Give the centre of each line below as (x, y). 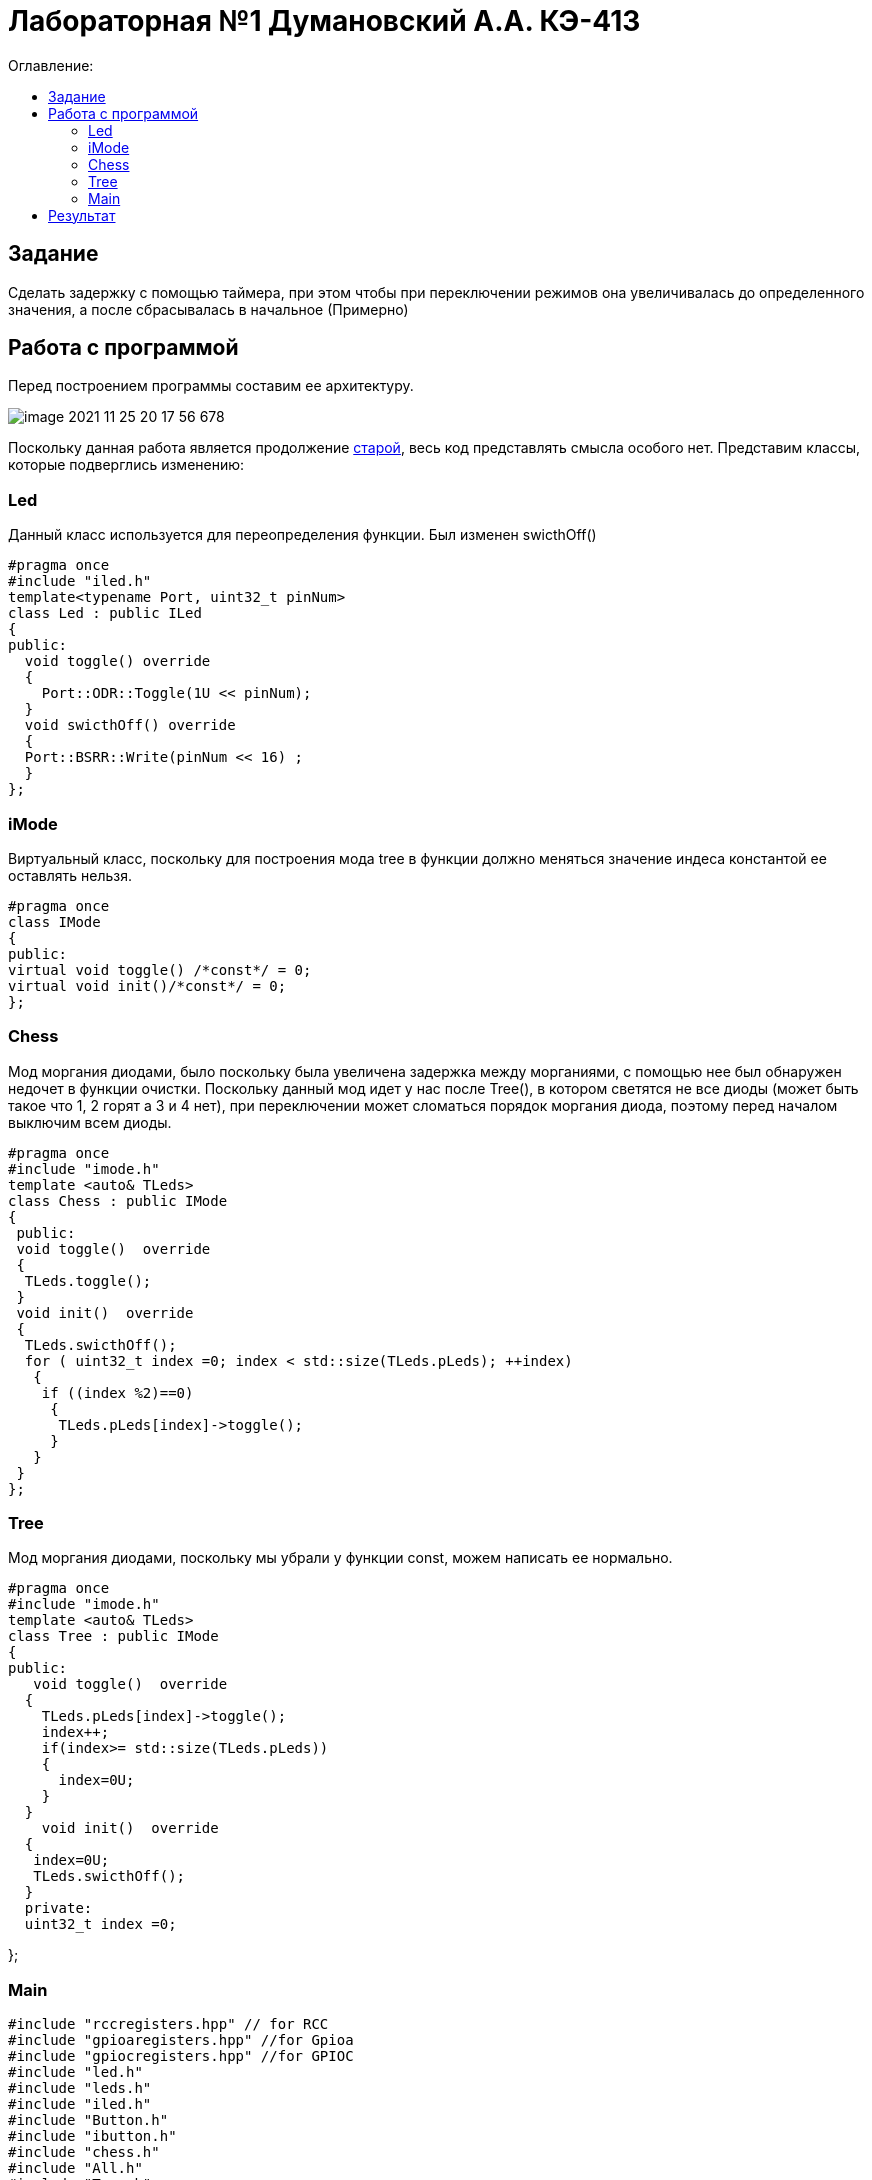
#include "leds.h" (80, 2088)
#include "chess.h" (84, 2152)
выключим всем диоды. (90, 1122)
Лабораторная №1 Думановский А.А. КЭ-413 (324, 21)
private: (58, 1908)
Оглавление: (51, 65)
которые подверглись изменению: (126, 465)
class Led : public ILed (105, 613)
